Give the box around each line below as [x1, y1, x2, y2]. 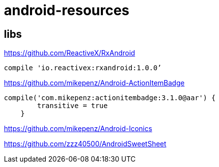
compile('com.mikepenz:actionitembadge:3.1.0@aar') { [4, 94, 216, 102]
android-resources [4, 2, 129, 19]
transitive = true [37, 102, 108, 110]
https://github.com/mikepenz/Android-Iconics [4, 124, 153, 133]
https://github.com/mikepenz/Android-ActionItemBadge [4, 79, 185, 87]
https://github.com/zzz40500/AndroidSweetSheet [4, 139, 166, 148]
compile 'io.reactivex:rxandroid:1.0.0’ [4, 64, 162, 72]
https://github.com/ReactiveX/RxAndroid [4, 49, 135, 57]
